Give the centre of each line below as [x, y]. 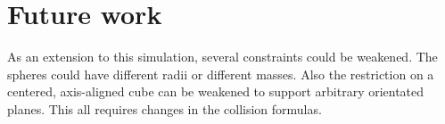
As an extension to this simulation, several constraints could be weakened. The [222, 57]
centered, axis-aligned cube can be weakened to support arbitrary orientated [216, 91]
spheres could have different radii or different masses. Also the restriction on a [221, 74]
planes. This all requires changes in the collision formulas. [165, 108]
